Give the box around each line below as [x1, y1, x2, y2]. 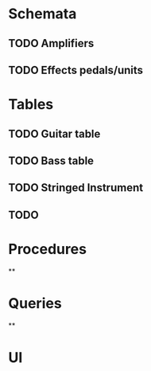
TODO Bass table [8, 154, 94, 167]
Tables [8, 96, 54, 114]
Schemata [8, 5, 77, 23]
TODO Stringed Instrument [8, 181, 144, 195]
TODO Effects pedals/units [8, 63, 144, 76]
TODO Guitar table [8, 127, 101, 140]
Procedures [8, 240, 87, 258]
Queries [8, 294, 62, 312]
